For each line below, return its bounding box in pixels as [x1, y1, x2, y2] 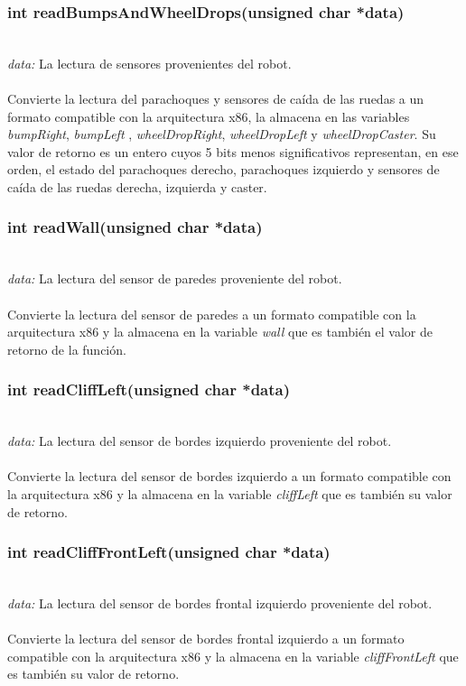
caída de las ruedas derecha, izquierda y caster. [7, 177, 267, 196]
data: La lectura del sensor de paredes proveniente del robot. [7, 269, 342, 288]
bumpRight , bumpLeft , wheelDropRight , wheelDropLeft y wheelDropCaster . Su [7, 125, 436, 144]
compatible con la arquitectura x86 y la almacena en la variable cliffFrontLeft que [7, 646, 459, 665]
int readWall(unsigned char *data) [7, 216, 263, 238]
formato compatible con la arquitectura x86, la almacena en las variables [7, 107, 410, 125]
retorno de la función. [7, 339, 126, 358]
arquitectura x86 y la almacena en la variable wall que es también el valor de [7, 322, 433, 341]
